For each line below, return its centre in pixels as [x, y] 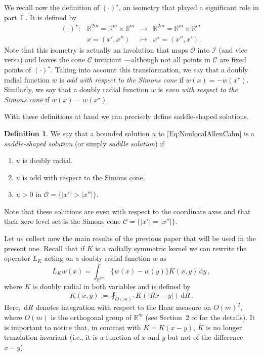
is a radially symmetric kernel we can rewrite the [171, 248]
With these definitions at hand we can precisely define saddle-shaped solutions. [126, 116]
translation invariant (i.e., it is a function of [72, 337]
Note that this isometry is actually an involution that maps [96, 49]
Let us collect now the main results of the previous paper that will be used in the [130, 238]
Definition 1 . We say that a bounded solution [77, 133]
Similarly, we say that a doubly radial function [76, 89]
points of [18, 69]
